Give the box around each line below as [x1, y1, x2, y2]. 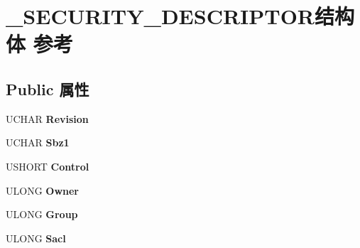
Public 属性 [6, 77, 89, 99]
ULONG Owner [6, 183, 79, 198]
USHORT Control [6, 158, 89, 173]
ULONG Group [6, 207, 78, 222]
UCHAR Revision [6, 111, 89, 126]
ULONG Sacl [6, 230, 66, 245]
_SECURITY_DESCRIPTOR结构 [6, 1, 355, 31]
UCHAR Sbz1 [6, 135, 70, 150]
